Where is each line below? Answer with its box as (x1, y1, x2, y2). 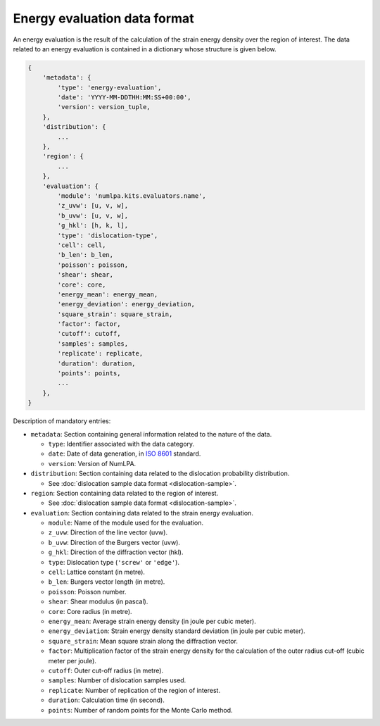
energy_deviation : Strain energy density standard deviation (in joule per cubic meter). (48, 627, 305, 635)
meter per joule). (48, 656, 96, 665)
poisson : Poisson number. (48, 587, 127, 596)
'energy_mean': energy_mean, (57, 290, 158, 299)
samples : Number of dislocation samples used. (48, 676, 186, 684)
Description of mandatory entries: (13, 417, 111, 425)
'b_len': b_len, (57, 251, 114, 259)
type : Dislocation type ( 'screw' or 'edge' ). (48, 558, 179, 566)
